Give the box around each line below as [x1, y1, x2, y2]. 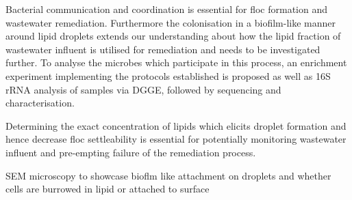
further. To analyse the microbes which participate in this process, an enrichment [5, 55, 347, 70]
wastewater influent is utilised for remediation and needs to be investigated [5, 42, 320, 56]
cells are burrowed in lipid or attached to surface [5, 182, 210, 196]
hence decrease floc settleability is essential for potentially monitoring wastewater [5, 132, 347, 146]
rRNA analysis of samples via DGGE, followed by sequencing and [5, 82, 281, 96]
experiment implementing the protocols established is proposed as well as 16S [5, 68, 331, 83]
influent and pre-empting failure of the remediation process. [5, 145, 256, 159]
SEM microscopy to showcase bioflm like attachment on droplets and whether [5, 168, 331, 182]
